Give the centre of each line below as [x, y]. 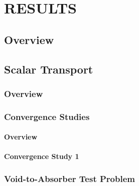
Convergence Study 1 [42, 156]
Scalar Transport [49, 69]
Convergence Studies [47, 116]
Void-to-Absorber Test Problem [69, 178]
